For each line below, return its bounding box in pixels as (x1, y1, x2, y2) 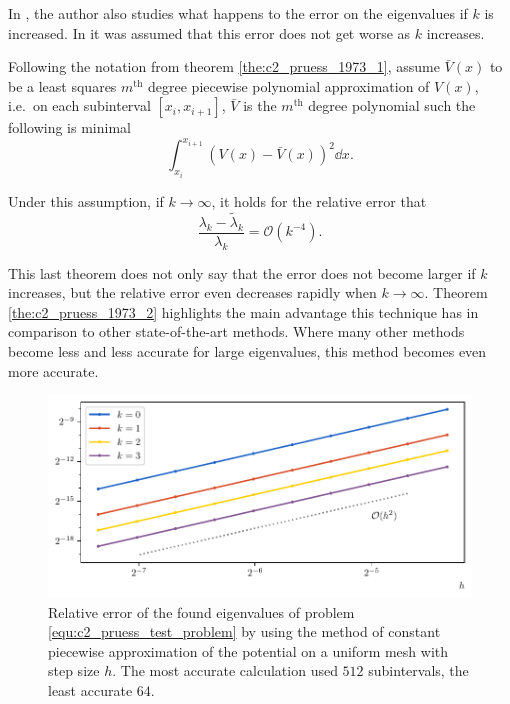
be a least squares (8, 75, 117, 96)
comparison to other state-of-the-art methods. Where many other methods (8, 321, 465, 342)
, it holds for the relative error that (211, 190, 427, 211)
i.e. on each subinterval (8, 95, 151, 116)
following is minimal (8, 117, 131, 138)
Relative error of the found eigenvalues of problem (48, 601, 355, 622)
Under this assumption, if (8, 190, 164, 211)
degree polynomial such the (308, 95, 476, 116)
